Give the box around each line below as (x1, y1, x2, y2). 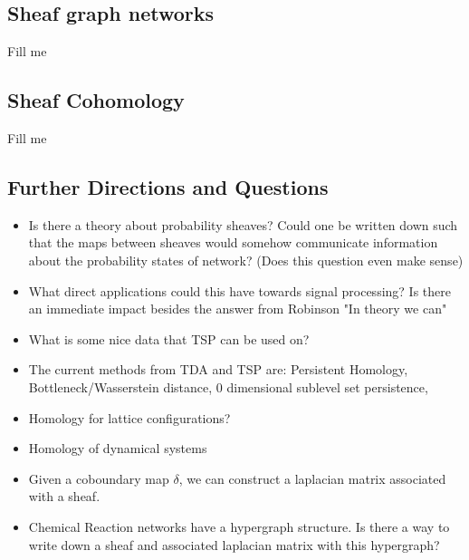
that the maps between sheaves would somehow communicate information (28, 233, 438, 252)
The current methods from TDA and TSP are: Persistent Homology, (28, 360, 408, 379)
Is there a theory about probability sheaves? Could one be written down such (28, 215, 458, 234)
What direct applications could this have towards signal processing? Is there (28, 281, 451, 300)
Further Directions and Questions (7, 172, 329, 200)
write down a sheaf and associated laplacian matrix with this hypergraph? (28, 535, 440, 554)
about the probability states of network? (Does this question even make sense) (28, 250, 464, 269)
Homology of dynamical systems (28, 439, 207, 458)
